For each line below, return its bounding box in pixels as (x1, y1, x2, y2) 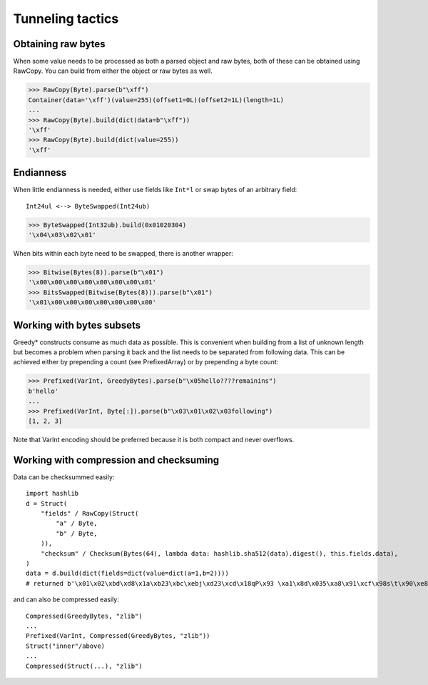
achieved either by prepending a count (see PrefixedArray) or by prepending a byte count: (13, 358, 279, 366)
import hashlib (26, 489, 79, 498)
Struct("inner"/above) (26, 641, 106, 650)
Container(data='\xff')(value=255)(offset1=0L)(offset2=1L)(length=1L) (28, 96, 285, 104)
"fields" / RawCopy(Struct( (40, 509, 139, 518)
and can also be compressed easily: (13, 595, 119, 604)
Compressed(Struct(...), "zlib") (26, 661, 143, 670)
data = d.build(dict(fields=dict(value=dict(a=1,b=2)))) (26, 569, 230, 578)
